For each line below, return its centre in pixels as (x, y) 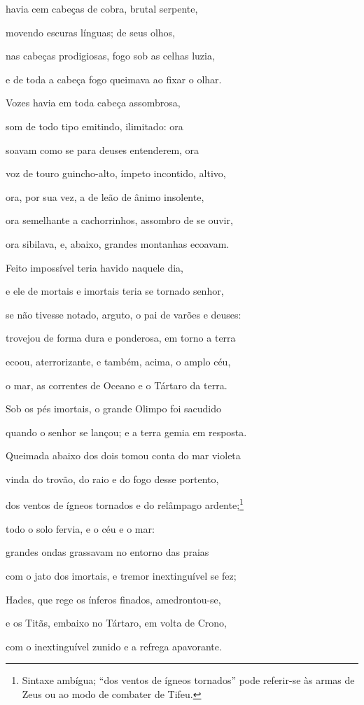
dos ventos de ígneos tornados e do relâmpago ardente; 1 (125, 504)
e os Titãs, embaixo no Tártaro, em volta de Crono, (117, 623)
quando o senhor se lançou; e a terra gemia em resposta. (126, 432)
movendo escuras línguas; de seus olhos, (90, 32)
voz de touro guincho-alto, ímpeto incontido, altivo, (116, 173)
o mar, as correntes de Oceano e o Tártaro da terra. (117, 385)
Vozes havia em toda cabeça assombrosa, (93, 103)
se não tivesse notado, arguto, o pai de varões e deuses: (124, 314)
